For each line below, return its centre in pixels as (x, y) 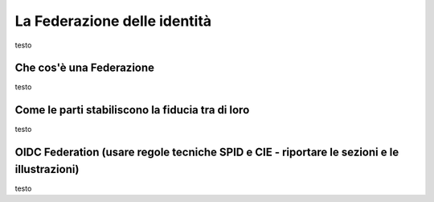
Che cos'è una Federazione (85, 68)
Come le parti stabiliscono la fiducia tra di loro (132, 110)
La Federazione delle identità (113, 21)
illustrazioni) (47, 169)
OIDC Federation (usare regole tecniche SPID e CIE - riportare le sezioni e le (207, 153)
